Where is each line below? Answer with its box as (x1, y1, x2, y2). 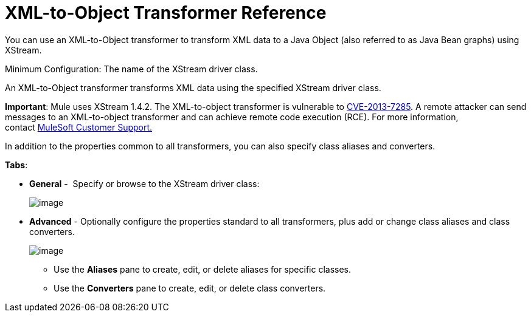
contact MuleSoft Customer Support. (5, 121, 153, 132)
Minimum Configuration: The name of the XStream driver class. (5, 63, 258, 74)
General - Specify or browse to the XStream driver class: (29, 178, 260, 189)
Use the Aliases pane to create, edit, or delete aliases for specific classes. (54, 264, 352, 274)
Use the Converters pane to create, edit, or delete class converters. (54, 282, 326, 293)
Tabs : (5, 159, 28, 170)
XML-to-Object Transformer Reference (5, 2, 327, 23)
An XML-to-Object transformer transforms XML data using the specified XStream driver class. (5, 82, 381, 93)
